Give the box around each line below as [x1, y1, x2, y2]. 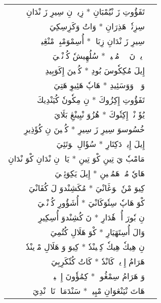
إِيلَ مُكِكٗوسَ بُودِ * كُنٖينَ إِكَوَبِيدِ [45, 64, 145, 76]
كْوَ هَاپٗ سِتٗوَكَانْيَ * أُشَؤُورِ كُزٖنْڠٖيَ [37, 197, 145, 208]
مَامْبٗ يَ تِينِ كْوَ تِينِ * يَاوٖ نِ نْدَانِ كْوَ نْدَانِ [8, 153, 145, 164]
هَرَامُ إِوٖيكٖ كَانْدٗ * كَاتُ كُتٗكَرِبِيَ [51, 255, 145, 267]
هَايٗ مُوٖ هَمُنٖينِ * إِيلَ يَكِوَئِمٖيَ [55, 167, 145, 179]
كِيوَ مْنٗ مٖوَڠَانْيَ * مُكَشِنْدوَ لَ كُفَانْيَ [28, 182, 145, 194]
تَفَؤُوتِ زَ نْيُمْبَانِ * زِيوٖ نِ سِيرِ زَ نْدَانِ [26, 6, 145, 17]
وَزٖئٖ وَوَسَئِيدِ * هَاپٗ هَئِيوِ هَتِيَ [54, 79, 145, 91]
